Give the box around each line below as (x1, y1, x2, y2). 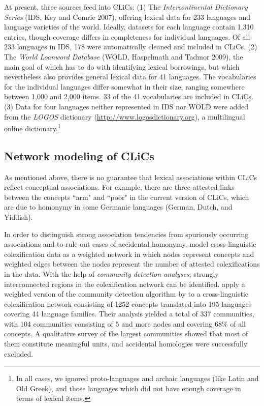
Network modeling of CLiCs (4, 148, 154, 163)
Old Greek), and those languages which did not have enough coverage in (16, 383, 241, 393)
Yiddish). (4, 211, 33, 222)
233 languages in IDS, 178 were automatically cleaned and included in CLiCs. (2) (4, 41, 257, 52)
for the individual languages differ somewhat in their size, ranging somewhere (4, 81, 245, 92)
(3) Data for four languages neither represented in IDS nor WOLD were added (4, 101, 249, 111)
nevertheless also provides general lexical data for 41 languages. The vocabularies (4, 71, 256, 82)
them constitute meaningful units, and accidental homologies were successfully (4, 338, 248, 349)
